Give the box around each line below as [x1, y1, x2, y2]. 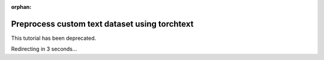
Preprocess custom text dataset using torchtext [11, 18, 194, 29]
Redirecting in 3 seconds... [11, 45, 77, 53]
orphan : [11, 4, 32, 10]
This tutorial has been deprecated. [11, 34, 97, 42]
